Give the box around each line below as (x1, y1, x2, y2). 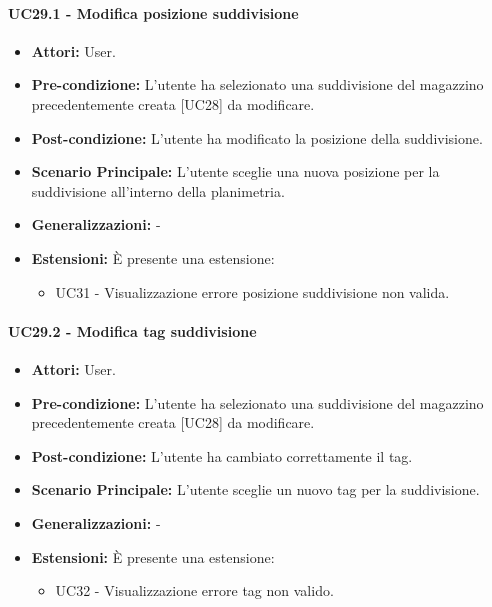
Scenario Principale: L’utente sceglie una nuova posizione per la (31, 161, 440, 182)
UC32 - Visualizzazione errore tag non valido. (55, 580, 334, 601)
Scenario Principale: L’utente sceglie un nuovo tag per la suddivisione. (31, 479, 480, 500)
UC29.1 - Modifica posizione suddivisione (8, 2, 299, 23)
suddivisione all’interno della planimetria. (31, 180, 285, 201)
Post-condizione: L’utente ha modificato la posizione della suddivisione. (31, 127, 483, 148)
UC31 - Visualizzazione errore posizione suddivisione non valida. (55, 281, 450, 302)
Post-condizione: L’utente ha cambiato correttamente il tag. (31, 445, 413, 466)
